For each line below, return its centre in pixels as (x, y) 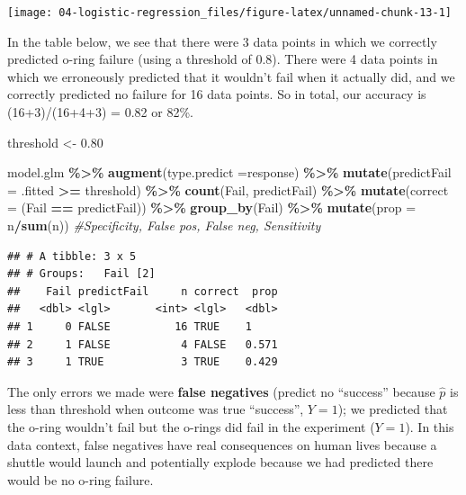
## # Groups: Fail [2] (81, 274)
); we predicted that (393, 409)
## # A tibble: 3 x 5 (72, 256)
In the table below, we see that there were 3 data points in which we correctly (222, 41)
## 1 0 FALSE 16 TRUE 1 (130, 326)
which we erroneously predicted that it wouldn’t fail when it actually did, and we (231, 76)
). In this (430, 426)
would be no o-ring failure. (81, 479)
